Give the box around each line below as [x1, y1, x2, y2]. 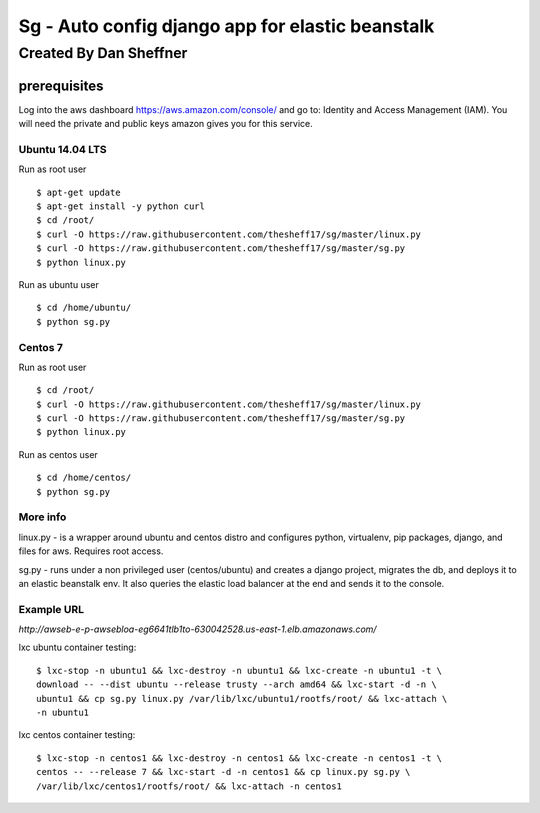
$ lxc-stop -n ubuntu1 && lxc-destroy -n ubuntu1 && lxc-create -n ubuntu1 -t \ [36, 665, 443, 676]
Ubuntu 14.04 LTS [18, 142, 107, 156]
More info [18, 510, 67, 524]
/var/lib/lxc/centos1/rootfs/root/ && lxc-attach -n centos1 [36, 780, 342, 792]
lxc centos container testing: [18, 729, 136, 741]
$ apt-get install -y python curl [36, 201, 205, 212]
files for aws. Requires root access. [18, 545, 164, 557]
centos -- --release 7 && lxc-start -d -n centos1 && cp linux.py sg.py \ [36, 766, 411, 778]
